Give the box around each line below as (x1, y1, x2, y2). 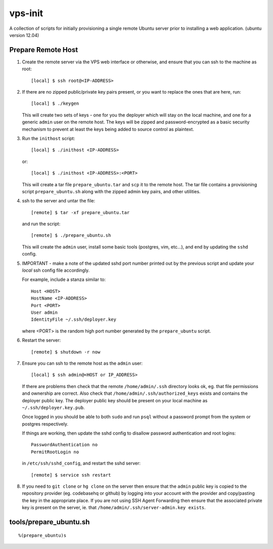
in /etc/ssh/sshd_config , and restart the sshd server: (22, 460, 141, 467)
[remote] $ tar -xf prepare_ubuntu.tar (31, 209, 130, 215)
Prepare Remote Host (9, 46, 78, 54)
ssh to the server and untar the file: (22, 198, 96, 204)
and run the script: (22, 221, 61, 227)
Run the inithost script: (22, 135, 75, 141)
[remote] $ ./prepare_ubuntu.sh (31, 233, 111, 238)
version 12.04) (9, 32, 39, 38)
